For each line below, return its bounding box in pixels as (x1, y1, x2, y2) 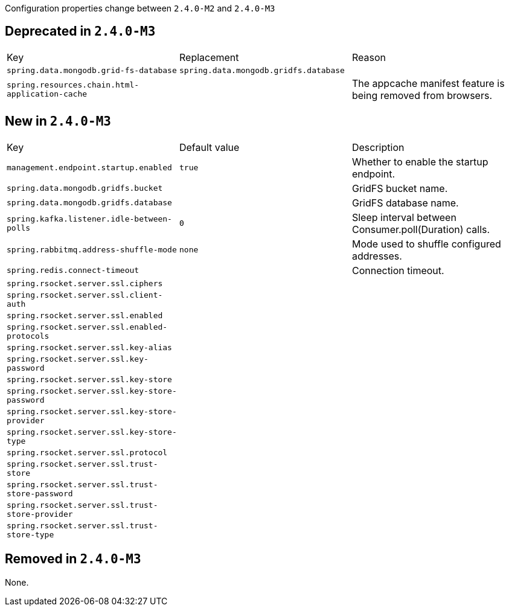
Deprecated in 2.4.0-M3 (5, 24, 156, 39)
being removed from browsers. (351, 89, 493, 101)
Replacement (179, 51, 239, 63)
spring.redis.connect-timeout (7, 266, 139, 275)
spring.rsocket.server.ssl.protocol (7, 447, 168, 457)
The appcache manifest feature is (351, 77, 505, 89)
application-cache (7, 89, 88, 98)
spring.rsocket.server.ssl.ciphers (7, 278, 163, 288)
